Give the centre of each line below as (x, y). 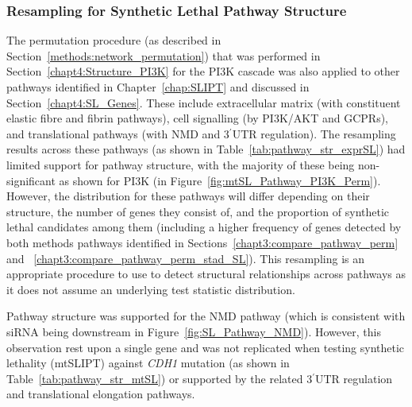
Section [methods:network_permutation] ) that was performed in (164, 55)
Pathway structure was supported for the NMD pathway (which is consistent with (206, 316)
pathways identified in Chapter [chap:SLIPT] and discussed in (158, 87)
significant (31, 180)
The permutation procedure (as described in (114, 40)
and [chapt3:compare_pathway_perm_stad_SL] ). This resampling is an (185, 258)
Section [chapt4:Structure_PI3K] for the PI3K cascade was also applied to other (203, 71)
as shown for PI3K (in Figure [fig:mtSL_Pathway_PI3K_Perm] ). (220, 180)
